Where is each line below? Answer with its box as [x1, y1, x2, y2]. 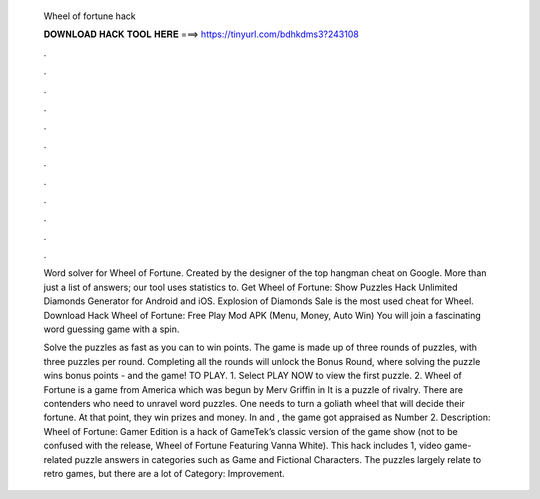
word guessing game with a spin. [43, 323, 180, 335]
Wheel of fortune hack [43, 10, 136, 22]
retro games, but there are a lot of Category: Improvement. [43, 467, 285, 479]
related [43, 453, 73, 465]
